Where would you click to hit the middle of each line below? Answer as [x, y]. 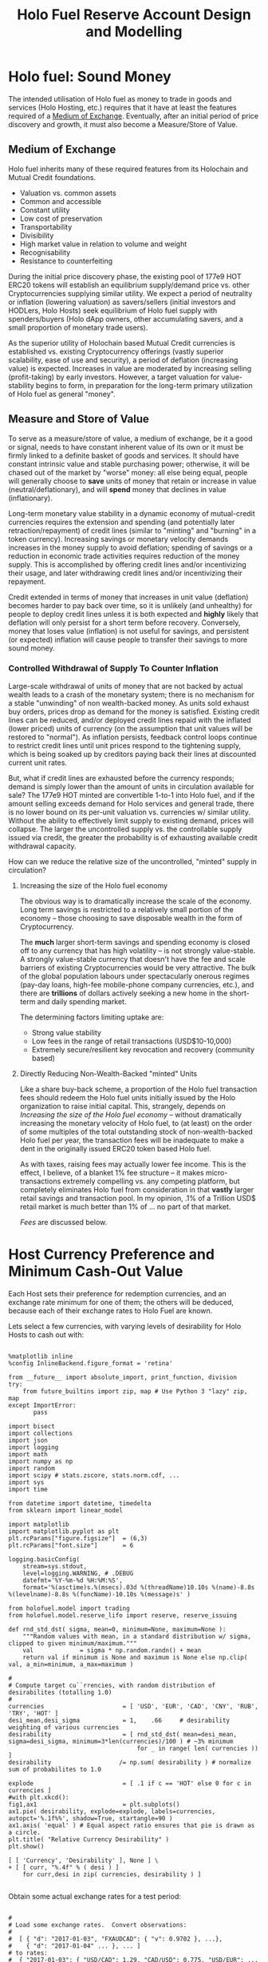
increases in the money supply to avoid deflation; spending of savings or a [130, 547]
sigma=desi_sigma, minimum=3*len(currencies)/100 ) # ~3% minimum [121, 1741]
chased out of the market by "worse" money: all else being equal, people [128, 472]
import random [32, 1468]
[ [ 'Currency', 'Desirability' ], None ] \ [83, 1860]
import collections [41, 1433]
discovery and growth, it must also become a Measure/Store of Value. [123, 124]
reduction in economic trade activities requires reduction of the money [124, 556]
